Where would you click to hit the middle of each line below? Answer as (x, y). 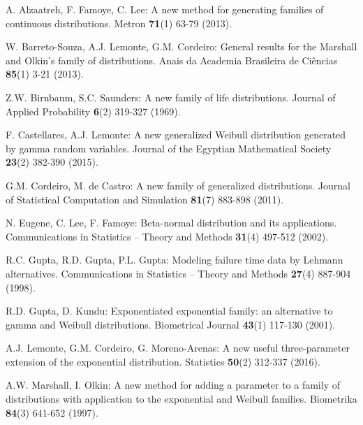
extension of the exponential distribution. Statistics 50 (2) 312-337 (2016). (163, 361)
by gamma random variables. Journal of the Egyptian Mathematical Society (169, 148)
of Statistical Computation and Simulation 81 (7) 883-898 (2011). (145, 199)
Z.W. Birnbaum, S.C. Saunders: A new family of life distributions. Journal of (171, 97)
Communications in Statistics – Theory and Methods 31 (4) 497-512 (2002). (167, 236)
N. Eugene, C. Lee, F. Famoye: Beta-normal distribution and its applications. (171, 223)
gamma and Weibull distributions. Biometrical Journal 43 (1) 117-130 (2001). (171, 324)
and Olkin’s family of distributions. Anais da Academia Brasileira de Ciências (172, 60)
